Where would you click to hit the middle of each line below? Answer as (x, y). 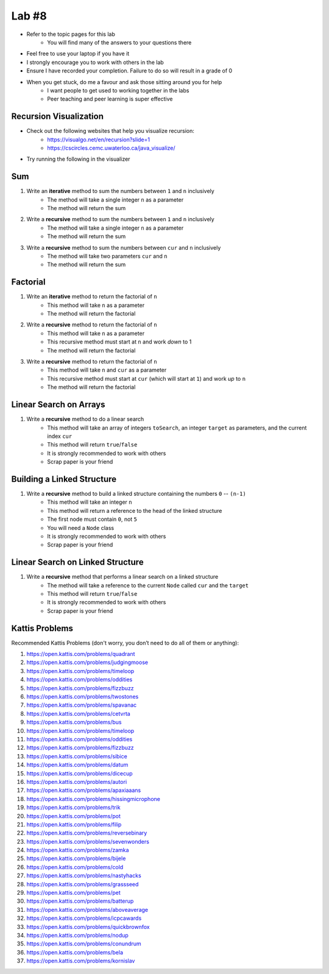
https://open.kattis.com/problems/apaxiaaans (84, 790)
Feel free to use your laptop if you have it (78, 54)
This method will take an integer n (90, 502)
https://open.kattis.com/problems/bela (75, 952)
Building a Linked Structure (64, 479)
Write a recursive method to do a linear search (85, 419)
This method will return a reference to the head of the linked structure (135, 510)
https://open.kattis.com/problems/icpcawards (84, 918)
